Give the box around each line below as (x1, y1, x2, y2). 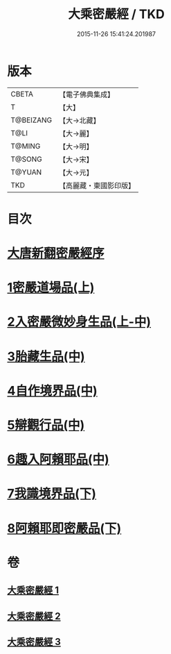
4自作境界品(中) (7, 383, 98, 399)
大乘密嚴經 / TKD (68, 6, 165, 22)
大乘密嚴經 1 (7, 585, 60, 596)
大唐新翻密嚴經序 (7, 246, 105, 261)
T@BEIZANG (10, 115, 53, 125)
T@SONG (10, 154, 43, 164)
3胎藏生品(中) (7, 349, 85, 364)
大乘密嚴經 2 (7, 610, 61, 622)
